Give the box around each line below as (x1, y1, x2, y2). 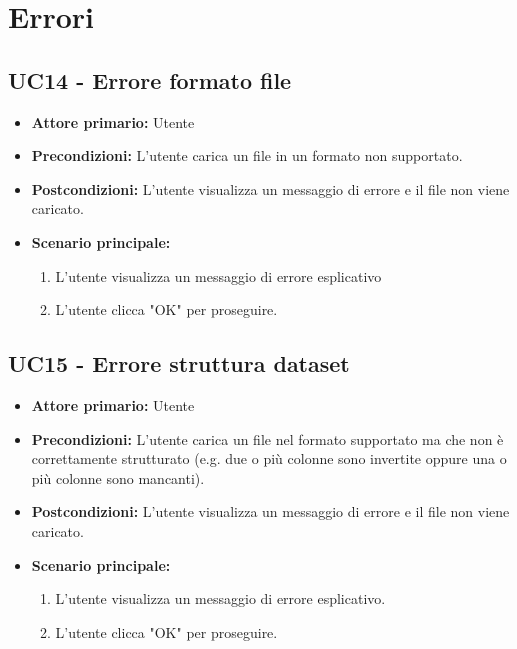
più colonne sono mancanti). (31, 467, 205, 488)
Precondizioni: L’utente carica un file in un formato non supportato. (31, 145, 463, 166)
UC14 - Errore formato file (8, 64, 292, 95)
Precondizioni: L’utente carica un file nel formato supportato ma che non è (31, 428, 504, 449)
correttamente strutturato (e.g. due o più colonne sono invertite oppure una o (31, 448, 507, 469)
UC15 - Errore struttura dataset (8, 348, 350, 379)
